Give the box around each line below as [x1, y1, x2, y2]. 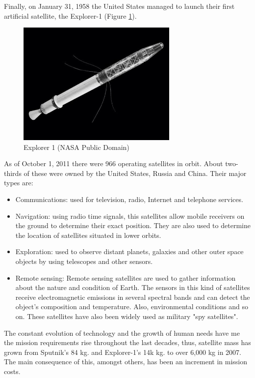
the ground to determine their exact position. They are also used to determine [15, 220, 251, 231]
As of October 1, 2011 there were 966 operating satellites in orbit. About [4, 158, 223, 169]
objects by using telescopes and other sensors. [15, 256, 153, 266]
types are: [4, 177, 33, 188]
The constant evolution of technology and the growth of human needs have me [4, 327, 240, 338]
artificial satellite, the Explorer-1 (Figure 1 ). [4, 10, 137, 21]
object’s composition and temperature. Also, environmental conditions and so [15, 301, 248, 312]
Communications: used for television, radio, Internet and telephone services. [15, 194, 243, 204]
